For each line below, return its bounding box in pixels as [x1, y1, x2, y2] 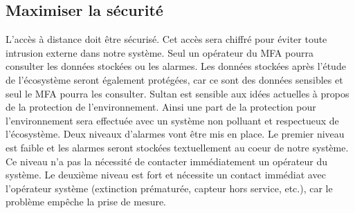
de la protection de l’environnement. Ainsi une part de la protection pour [6, 100, 316, 114]
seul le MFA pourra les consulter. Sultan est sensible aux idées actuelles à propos [6, 86, 349, 100]
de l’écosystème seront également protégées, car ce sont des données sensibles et [6, 72, 343, 86]
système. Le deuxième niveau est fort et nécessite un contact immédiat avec [6, 167, 326, 182]
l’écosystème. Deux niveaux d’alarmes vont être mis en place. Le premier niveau [6, 127, 345, 141]
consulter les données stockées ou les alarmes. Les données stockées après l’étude [6, 59, 346, 73]
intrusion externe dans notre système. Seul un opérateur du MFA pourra [6, 45, 313, 59]
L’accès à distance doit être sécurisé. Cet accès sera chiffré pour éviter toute [6, 32, 327, 46]
